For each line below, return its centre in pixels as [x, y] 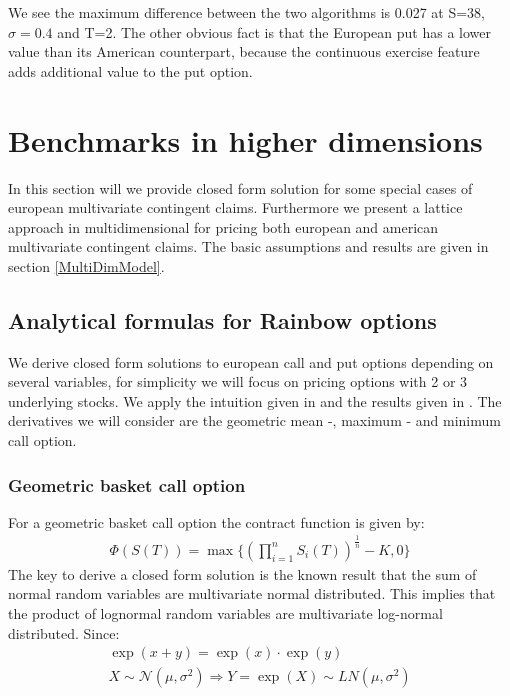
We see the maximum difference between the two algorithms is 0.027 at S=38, [247, 12]
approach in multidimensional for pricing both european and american [223, 226]
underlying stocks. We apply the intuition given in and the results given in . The [255, 400]
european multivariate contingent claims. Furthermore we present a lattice [235, 207]
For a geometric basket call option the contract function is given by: [216, 521]
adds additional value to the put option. [130, 70]
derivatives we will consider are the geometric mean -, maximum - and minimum [254, 420]
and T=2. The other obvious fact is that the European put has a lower [274, 31]
